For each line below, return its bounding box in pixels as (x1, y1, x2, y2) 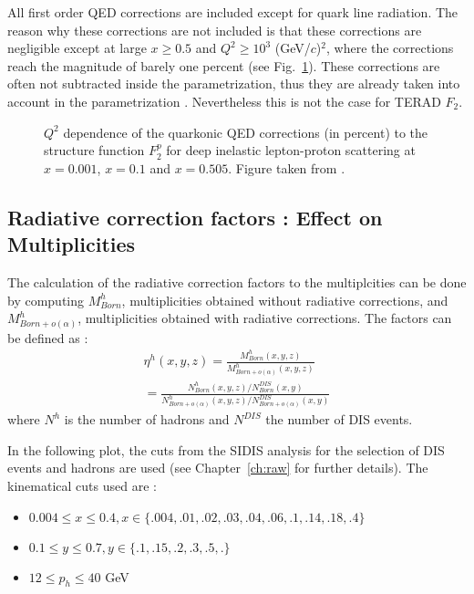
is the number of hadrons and (64, 410, 230, 429)
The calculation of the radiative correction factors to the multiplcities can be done (7, 272, 467, 291)
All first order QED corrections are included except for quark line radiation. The (7, 3, 459, 21)
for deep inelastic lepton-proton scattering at (166, 141, 416, 160)
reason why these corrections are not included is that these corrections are (7, 20, 422, 39)
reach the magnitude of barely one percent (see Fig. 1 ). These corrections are (7, 56, 440, 75)
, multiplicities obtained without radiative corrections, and (121, 290, 448, 309)
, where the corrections (325, 38, 454, 57)
